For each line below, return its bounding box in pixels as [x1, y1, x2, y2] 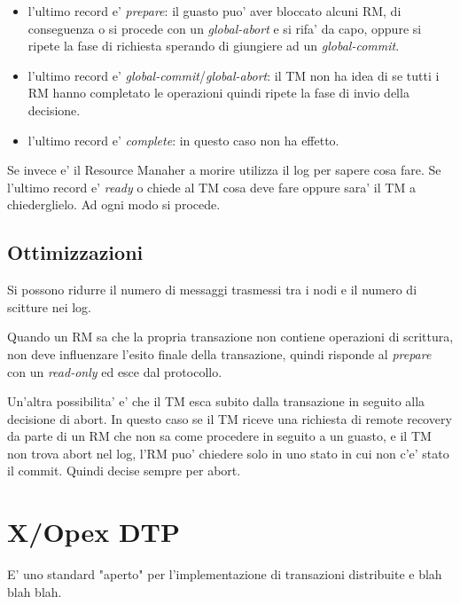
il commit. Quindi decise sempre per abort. [7, 461, 241, 480]
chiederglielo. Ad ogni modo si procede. [7, 195, 221, 214]
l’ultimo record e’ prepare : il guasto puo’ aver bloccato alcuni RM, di [27, 2, 402, 20]
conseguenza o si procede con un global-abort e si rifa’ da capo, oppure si [27, 19, 422, 37]
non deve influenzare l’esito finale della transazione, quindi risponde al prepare [7, 344, 432, 363]
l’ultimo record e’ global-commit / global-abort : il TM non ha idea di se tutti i [27, 66, 440, 84]
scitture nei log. [7, 297, 92, 316]
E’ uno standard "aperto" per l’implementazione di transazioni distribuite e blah [7, 565, 442, 584]
